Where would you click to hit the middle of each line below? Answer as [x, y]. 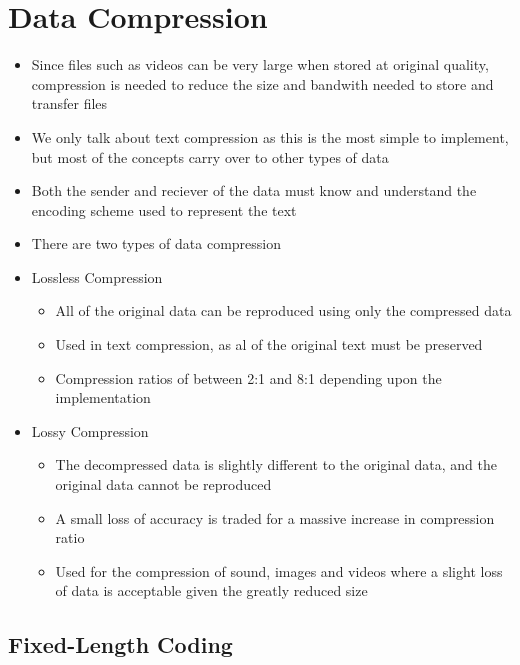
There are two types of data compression [156, 243]
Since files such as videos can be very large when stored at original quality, [260, 64]
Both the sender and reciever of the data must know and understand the [254, 190]
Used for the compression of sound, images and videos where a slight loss [279, 570]
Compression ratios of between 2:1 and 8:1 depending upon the [248, 377]
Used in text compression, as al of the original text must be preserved [269, 344]
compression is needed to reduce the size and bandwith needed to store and [262, 83]
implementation [103, 397]
